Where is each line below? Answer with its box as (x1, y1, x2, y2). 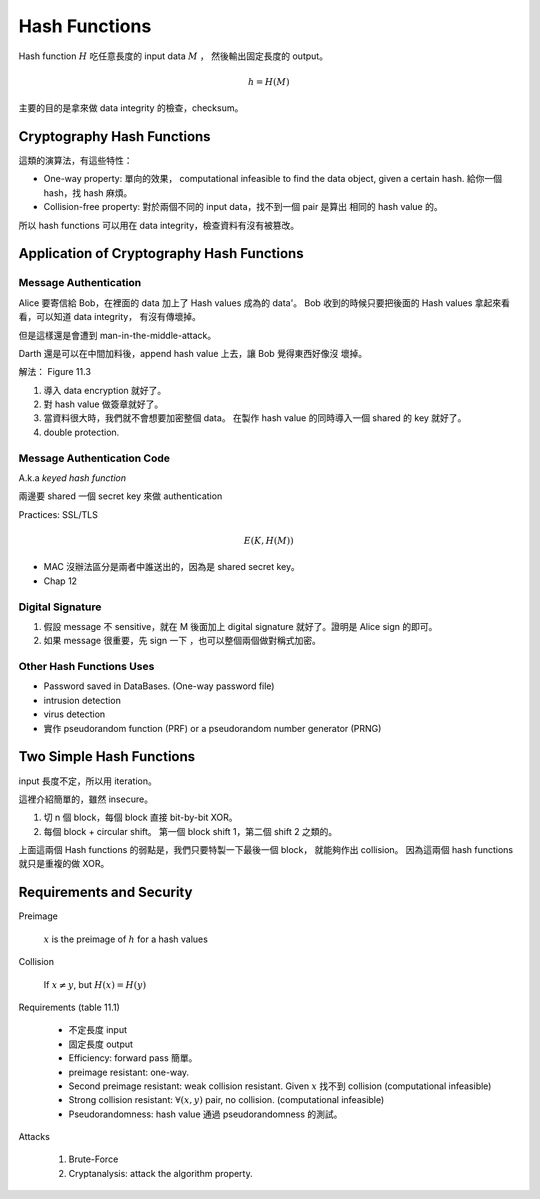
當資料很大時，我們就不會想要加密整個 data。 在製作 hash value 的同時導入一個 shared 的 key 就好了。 (43, 412, 467, 424)
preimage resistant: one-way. (68, 1066, 190, 1078)
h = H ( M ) (247, 76, 290, 87)
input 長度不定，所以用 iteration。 (18, 775, 157, 787)
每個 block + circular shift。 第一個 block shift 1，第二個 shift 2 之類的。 (43, 825, 338, 837)
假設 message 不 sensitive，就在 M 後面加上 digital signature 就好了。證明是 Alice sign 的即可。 (43, 620, 438, 632)
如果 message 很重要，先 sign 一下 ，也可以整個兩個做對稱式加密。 (43, 635, 322, 647)
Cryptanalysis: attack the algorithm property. (68, 1167, 254, 1179)
